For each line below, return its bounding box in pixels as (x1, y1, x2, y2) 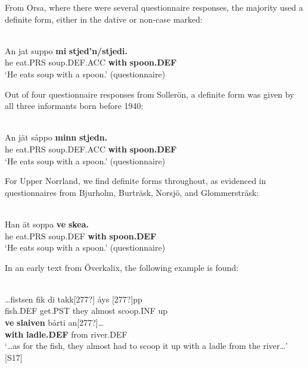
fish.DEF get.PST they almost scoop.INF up (5, 304, 168, 317)
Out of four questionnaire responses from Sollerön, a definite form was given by (5, 88, 294, 100)
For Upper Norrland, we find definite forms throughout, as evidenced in (5, 174, 266, 187)
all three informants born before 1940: (5, 99, 144, 112)
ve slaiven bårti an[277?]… (5, 316, 104, 329)
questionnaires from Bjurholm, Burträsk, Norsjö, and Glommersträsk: (5, 186, 259, 198)
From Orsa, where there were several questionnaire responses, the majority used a (5, 1, 303, 13)
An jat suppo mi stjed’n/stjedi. (5, 44, 127, 57)
